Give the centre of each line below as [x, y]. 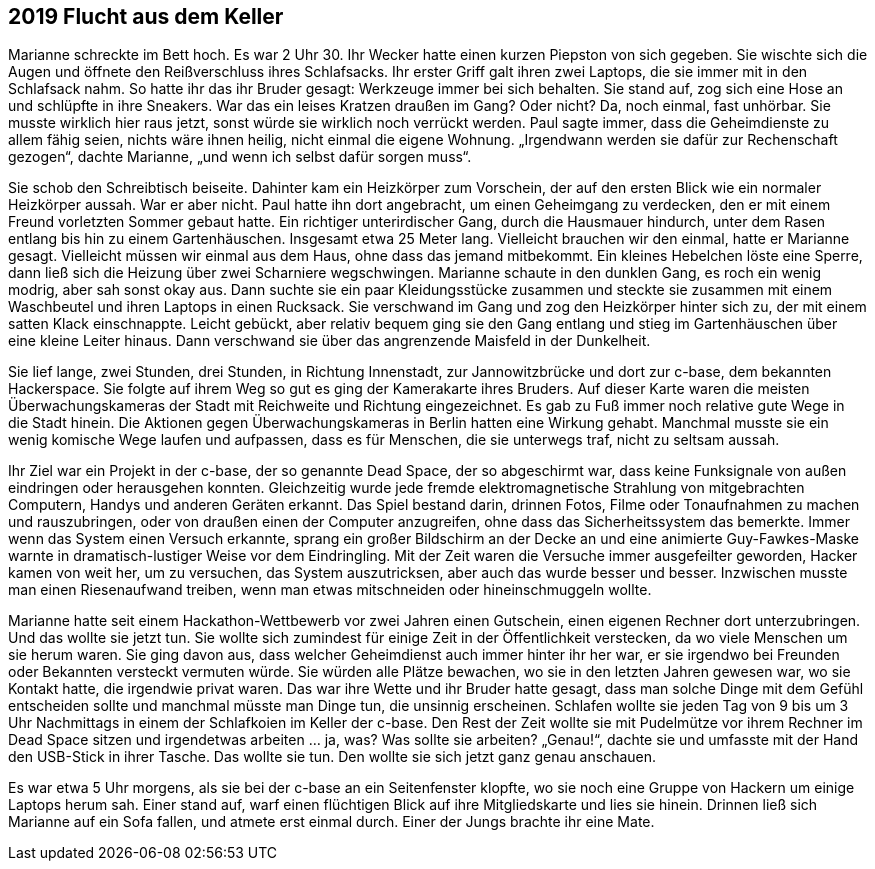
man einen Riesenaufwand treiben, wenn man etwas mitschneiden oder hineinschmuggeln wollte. [330, 590]
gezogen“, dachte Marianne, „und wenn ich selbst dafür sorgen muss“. [240, 157]
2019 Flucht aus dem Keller [146, 16]
